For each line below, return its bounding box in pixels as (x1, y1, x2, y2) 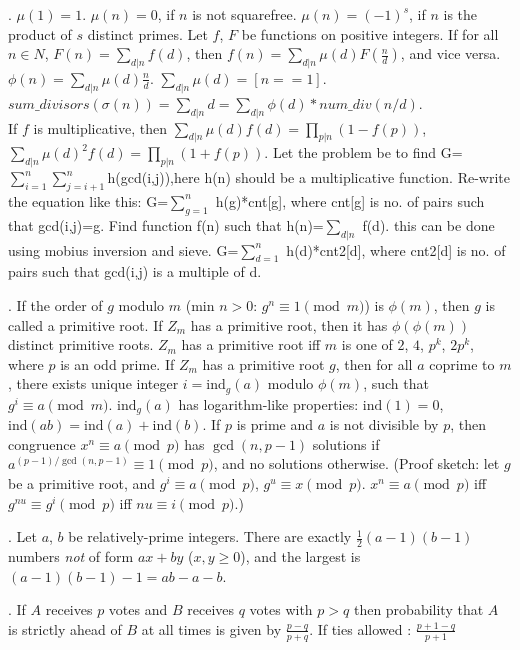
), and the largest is (240, 546, 361, 567)
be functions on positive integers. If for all (241, 23, 499, 44)
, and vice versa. (400, 43, 501, 64)
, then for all (335, 353, 413, 374)
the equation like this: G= (8, 190, 169, 211)
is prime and (236, 414, 314, 435)
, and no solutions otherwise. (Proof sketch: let (213, 453, 500, 474)
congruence (8, 433, 76, 454)
